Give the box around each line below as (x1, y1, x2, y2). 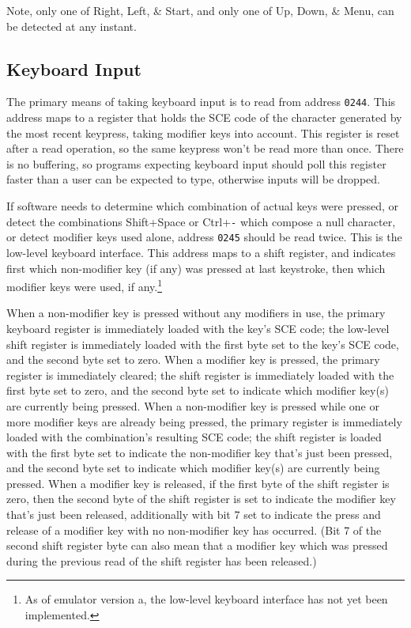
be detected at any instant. (6, 17, 137, 34)
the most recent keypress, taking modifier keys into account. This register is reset (6, 124, 400, 141)
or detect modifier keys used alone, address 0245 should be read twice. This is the (6, 229, 402, 245)
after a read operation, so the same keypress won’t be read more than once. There (6, 140, 404, 157)
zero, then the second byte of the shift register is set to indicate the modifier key (6, 490, 396, 507)
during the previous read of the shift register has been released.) (6, 552, 317, 569)
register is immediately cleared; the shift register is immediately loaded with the (6, 366, 394, 383)
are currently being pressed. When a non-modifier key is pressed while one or (6, 397, 379, 414)
